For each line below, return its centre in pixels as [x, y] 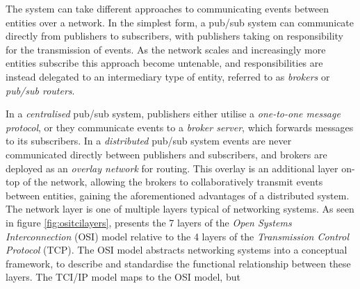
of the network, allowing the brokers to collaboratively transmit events [173, 182]
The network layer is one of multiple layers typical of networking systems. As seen [180, 209]
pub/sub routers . [40, 90]
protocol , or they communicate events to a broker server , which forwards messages [180, 127]
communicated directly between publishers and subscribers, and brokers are [166, 154]
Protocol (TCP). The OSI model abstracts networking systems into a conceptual [177, 250]
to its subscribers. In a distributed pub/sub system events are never [149, 141]
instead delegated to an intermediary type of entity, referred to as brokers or [168, 76]
